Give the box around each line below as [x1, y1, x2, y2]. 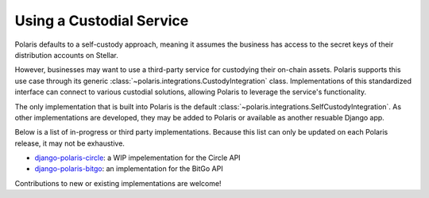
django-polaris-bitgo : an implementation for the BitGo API [34, 164, 223, 173]
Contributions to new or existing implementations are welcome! [14, 178, 222, 188]
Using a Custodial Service [14, 12, 189, 29]
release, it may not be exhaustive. [14, 139, 125, 148]
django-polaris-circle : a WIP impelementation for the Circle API [34, 153, 242, 162]
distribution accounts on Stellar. [14, 50, 118, 59]
